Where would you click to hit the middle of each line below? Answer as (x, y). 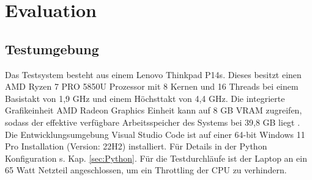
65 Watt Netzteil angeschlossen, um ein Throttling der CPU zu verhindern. (146, 170)
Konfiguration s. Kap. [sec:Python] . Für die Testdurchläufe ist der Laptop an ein (156, 158)
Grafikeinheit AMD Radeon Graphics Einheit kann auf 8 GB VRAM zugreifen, (154, 110)
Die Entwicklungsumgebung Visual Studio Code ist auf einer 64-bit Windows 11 (155, 134)
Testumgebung (52, 49)
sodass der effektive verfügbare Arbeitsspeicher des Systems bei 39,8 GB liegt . (153, 122)
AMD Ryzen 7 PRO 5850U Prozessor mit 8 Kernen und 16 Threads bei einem (152, 86)
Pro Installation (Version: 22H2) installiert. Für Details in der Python (136, 146)
